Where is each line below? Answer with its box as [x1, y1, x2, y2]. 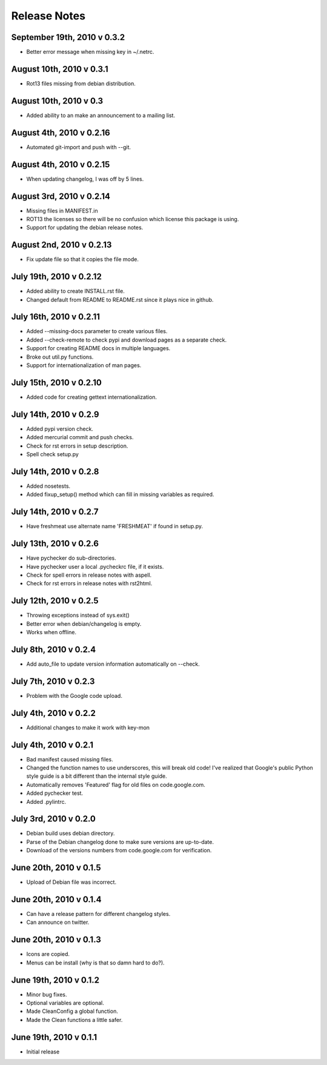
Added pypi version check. [26, 425, 94, 433]
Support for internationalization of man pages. [26, 362, 142, 369]
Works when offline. [26, 629, 77, 635]
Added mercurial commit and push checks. [26, 434, 134, 441]
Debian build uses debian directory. [26, 830, 115, 837]
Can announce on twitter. [26, 918, 90, 926]
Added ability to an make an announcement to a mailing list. [26, 111, 176, 119]
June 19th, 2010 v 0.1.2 [11, 975, 100, 985]
